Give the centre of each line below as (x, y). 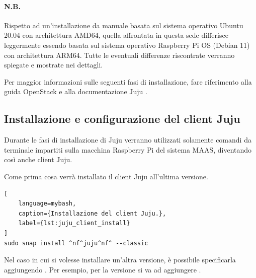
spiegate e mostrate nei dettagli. (54, 65)
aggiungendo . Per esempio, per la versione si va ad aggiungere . (103, 269)
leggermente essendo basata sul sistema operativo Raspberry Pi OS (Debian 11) (127, 45)
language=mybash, (47, 204)
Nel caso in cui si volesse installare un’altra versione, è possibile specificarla (120, 260)
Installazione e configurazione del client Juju (122, 119)
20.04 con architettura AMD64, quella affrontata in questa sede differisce (116, 35)
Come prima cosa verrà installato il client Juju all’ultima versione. (106, 176)
